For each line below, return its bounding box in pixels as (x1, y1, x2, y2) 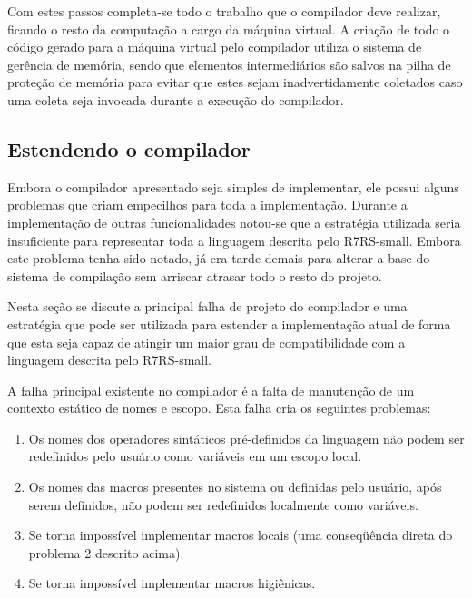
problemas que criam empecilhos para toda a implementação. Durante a (7, 195, 408, 214)
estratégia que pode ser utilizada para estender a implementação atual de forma (7, 314, 451, 333)
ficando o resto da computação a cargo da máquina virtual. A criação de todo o (7, 19, 450, 38)
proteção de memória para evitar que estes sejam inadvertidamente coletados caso (7, 73, 463, 92)
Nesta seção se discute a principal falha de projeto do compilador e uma (7, 297, 408, 316)
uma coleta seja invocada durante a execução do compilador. (7, 90, 344, 109)
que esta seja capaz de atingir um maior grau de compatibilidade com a (7, 332, 406, 351)
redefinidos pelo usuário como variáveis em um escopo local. (28, 446, 362, 466)
